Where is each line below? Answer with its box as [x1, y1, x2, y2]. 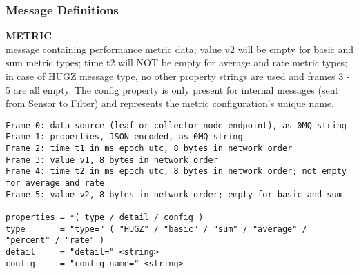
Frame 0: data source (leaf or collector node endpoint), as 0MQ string [6, 120, 347, 130]
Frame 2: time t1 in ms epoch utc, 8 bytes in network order [6, 144, 293, 154]
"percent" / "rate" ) [6, 235, 105, 246]
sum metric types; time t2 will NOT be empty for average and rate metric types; [6, 55, 348, 70]
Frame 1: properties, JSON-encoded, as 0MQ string [6, 132, 243, 142]
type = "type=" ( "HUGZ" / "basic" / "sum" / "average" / [6, 224, 307, 234]
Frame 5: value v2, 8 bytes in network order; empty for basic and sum [6, 189, 342, 199]
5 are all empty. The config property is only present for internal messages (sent [6, 82, 339, 97]
